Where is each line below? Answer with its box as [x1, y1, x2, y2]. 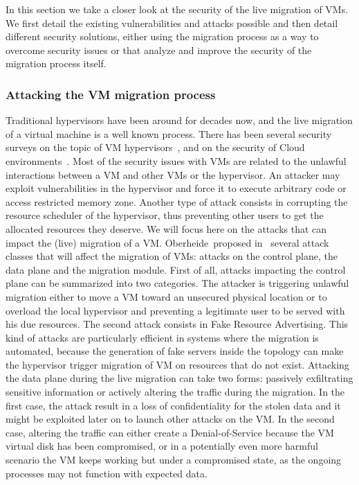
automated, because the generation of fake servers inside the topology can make [6, 344, 344, 358]
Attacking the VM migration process [6, 85, 216, 103]
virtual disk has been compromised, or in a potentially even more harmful [6, 439, 318, 453]
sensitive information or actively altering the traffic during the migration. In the [6, 385, 345, 399]
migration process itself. [6, 56, 107, 71]
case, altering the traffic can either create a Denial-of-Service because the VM [6, 425, 334, 439]
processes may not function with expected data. [6, 466, 208, 480]
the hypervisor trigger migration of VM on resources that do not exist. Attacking [6, 357, 349, 371]
